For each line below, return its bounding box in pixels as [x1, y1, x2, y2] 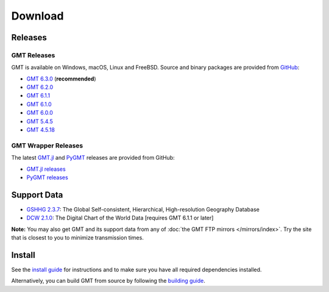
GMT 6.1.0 [26, 101, 52, 108]
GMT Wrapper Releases [11, 141, 83, 149]
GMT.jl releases [26, 165, 66, 173]
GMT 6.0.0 [26, 109, 53, 116]
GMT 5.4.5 [26, 118, 53, 125]
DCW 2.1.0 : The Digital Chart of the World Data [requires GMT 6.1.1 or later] [26, 214, 214, 222]
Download [11, 9, 64, 23]
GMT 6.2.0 [26, 84, 54, 91]
